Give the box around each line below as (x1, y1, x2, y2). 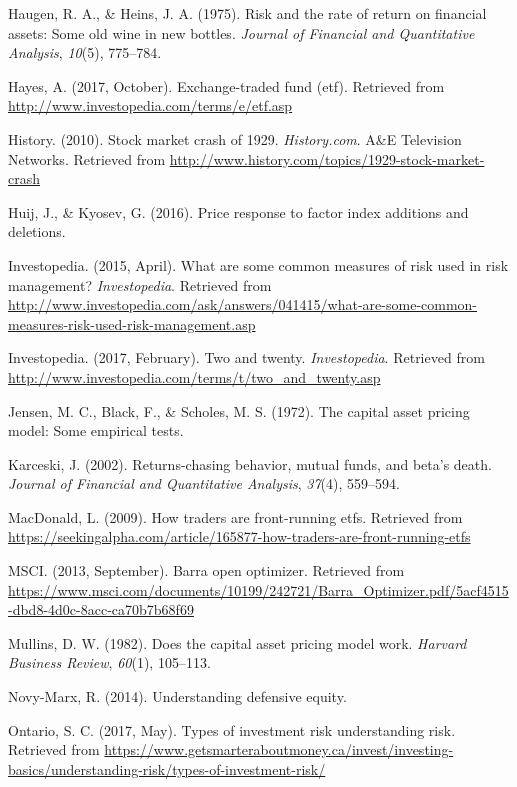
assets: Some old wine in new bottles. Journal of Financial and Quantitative (8, 22, 475, 43)
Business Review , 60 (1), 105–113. (8, 652, 211, 673)
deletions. (8, 221, 66, 242)
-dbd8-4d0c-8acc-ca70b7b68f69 (8, 599, 194, 620)
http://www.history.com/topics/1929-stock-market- (169, 148, 485, 169)
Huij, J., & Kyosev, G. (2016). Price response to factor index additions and (8, 201, 469, 222)
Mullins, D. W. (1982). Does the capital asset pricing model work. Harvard (8, 632, 467, 653)
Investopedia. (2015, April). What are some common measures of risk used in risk (8, 254, 509, 275)
